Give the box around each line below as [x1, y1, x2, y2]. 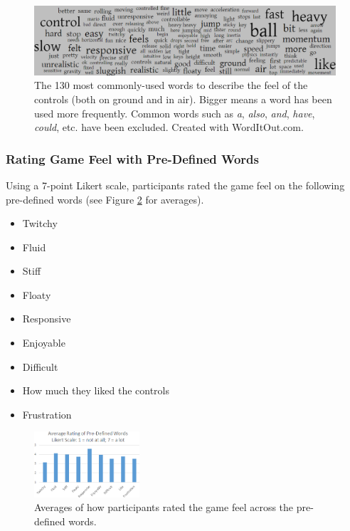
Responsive [22, 311, 71, 326]
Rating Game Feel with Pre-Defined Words [6, 149, 259, 167]
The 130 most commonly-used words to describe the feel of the [34, 78, 308, 93]
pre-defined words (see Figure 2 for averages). [6, 191, 204, 206]
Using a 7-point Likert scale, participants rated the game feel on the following [6, 177, 345, 192]
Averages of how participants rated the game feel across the [34, 500, 294, 515]
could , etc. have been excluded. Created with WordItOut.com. [34, 120, 304, 135]
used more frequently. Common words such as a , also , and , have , [34, 105, 315, 120]
